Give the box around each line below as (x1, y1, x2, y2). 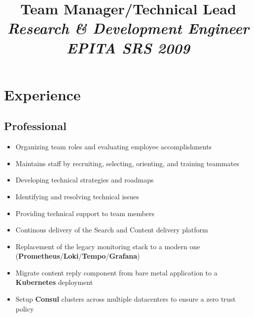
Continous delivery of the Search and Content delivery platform (15, 225, 208, 235)
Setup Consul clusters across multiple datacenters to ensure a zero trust (15, 294, 236, 304)
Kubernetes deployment (15, 277, 93, 287)
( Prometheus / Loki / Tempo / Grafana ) (15, 251, 140, 261)
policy (15, 303, 34, 314)
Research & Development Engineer (7, 18, 249, 39)
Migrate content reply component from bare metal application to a (15, 267, 218, 277)
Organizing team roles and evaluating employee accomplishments (15, 141, 212, 152)
